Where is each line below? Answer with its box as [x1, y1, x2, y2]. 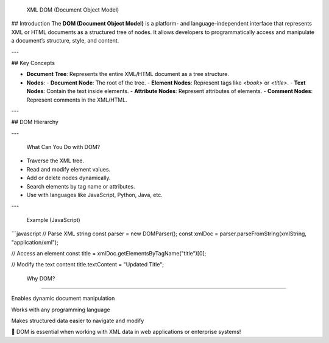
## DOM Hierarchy [11, 119, 59, 126]
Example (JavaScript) [26, 216, 80, 223]
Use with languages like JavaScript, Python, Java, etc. [26, 192, 163, 199]
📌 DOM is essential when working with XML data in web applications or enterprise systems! [11, 328, 241, 336]
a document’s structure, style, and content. [11, 37, 119, 44]
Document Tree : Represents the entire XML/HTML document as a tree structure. [26, 71, 230, 78]
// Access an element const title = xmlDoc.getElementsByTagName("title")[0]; [11, 249, 207, 257]
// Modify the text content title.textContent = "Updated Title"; [11, 261, 164, 268]
